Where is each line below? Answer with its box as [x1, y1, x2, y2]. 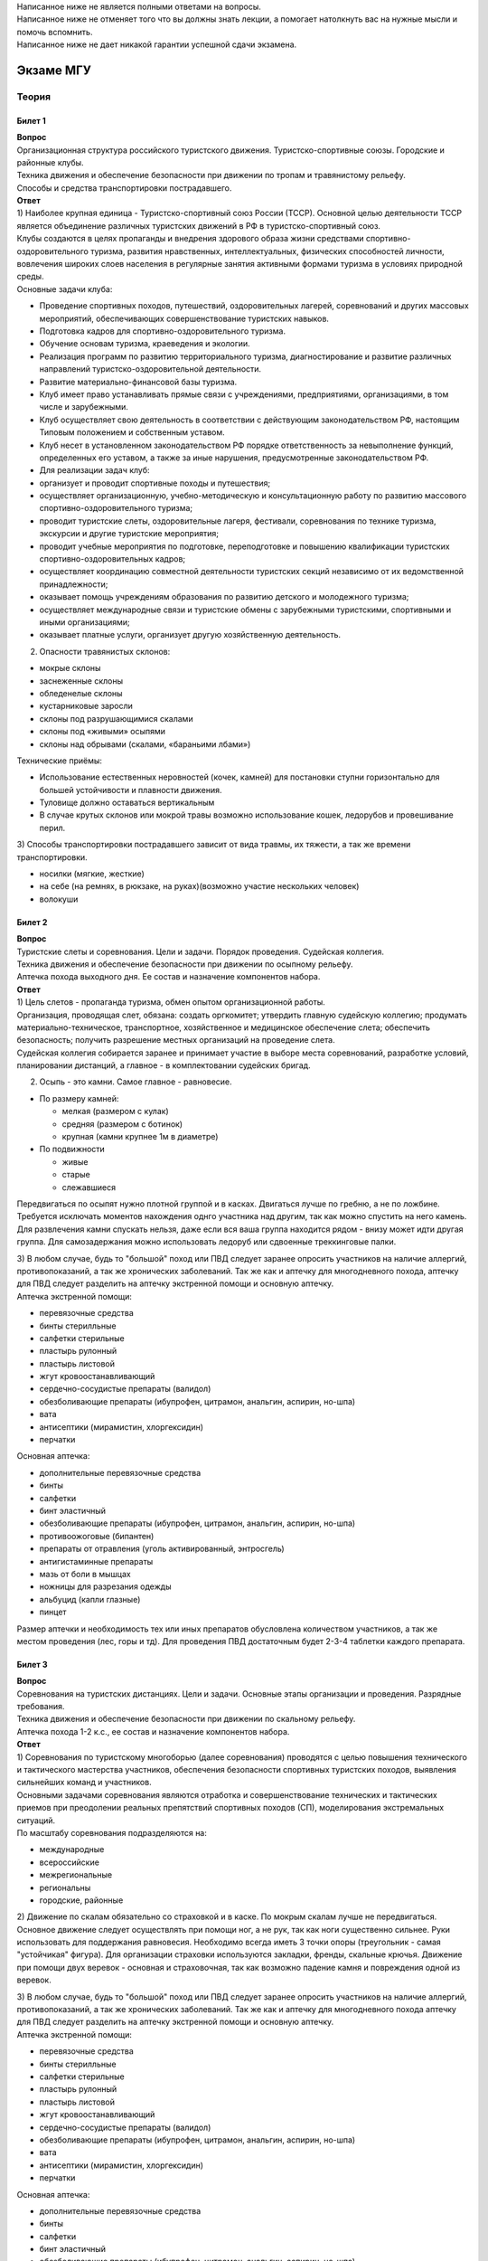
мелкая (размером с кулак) [61, 1106, 169, 1117]
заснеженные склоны [39, 675, 124, 686]
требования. [16, 1701, 65, 1712]
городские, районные [39, 1895, 124, 1906]
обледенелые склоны [39, 687, 123, 698]
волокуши [39, 894, 79, 904]
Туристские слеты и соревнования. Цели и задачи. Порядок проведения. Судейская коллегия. [16, 946, 384, 957]
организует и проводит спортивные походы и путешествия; [39, 478, 271, 488]
